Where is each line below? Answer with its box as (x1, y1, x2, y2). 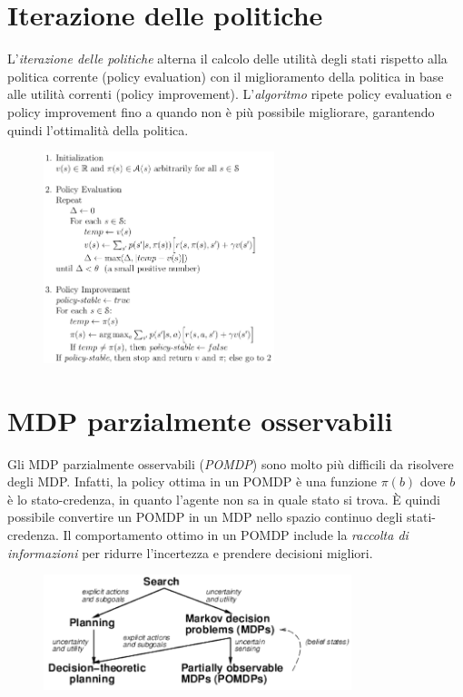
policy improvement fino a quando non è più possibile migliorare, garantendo (7, 102, 435, 121)
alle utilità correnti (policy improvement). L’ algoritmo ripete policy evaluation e (7, 84, 452, 103)
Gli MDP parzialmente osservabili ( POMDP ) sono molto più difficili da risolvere (7, 454, 454, 473)
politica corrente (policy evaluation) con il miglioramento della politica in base (7, 66, 444, 85)
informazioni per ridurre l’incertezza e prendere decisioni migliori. (7, 543, 373, 562)
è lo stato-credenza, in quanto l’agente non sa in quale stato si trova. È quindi (7, 489, 440, 508)
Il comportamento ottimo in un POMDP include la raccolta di (63, 525, 409, 544)
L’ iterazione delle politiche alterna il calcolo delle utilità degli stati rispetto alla (7, 49, 448, 68)
